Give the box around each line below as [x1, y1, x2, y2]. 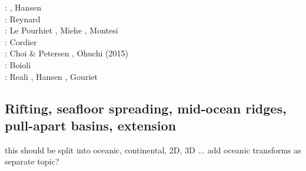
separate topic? [5, 155, 59, 167]
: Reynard [5, 12, 41, 25]
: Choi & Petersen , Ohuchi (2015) [5, 47, 128, 59]
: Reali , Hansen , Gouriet [5, 70, 98, 82]
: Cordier [5, 35, 37, 48]
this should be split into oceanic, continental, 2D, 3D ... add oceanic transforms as [5, 143, 301, 156]
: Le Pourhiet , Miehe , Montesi [5, 24, 118, 36]
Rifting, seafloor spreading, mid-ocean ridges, [5, 99, 287, 117]
